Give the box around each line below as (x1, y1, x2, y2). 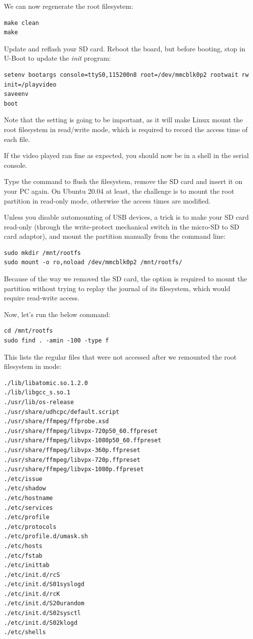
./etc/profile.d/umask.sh (4, 533, 88, 540)
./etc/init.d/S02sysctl (4, 610, 81, 617)
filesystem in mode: (4, 361, 62, 371)
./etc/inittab (4, 562, 50, 569)
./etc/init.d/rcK (4, 590, 60, 597)
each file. (4, 134, 30, 144)
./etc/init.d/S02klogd (4, 619, 78, 626)
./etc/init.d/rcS (4, 571, 60, 578)
